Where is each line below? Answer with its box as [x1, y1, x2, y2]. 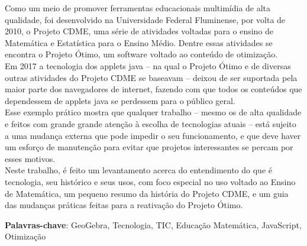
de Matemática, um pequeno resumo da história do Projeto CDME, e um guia [5, 187, 289, 199]
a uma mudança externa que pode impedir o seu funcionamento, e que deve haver [5, 129, 301, 141]
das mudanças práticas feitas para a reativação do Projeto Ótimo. [5, 199, 243, 211]
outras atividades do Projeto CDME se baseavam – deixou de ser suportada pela [5, 71, 298, 83]
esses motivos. [5, 152, 56, 164]
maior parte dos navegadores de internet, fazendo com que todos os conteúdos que [5, 83, 302, 95]
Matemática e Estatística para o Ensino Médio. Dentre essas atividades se [5, 36, 273, 48]
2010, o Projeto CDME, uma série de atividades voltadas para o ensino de [5, 25, 274, 37]
